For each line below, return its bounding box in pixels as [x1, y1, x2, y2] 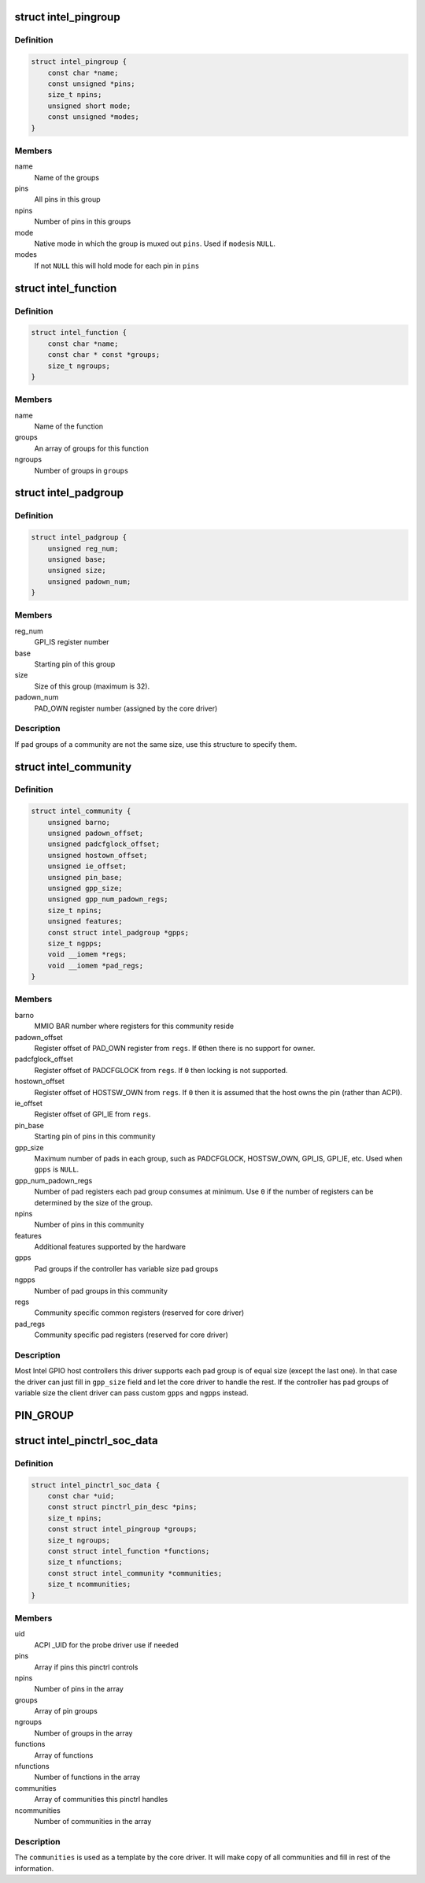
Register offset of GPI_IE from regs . [34, 1109, 151, 1119]
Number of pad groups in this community [34, 1286, 168, 1295]
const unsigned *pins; [47, 79, 135, 88]
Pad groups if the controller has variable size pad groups [34, 1264, 219, 1273]
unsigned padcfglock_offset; [47, 840, 161, 849]
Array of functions [34, 1750, 94, 1760]
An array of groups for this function [34, 444, 149, 453]
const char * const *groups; [47, 351, 161, 359]
